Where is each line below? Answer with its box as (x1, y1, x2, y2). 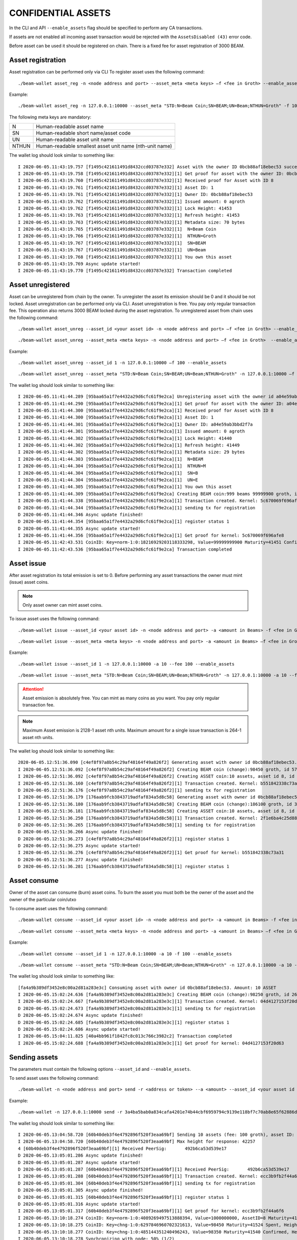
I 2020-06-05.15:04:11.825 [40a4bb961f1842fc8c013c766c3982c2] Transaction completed (18, 1033, 232, 1039)
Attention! (22, 686, 44, 692)
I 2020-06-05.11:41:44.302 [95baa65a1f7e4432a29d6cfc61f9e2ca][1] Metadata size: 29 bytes (18, 449, 245, 455)
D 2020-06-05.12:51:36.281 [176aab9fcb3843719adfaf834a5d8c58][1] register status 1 (18, 864, 230, 869)
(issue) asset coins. (9, 579, 49, 585)
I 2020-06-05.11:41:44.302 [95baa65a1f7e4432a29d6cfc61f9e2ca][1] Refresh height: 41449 (18, 442, 240, 448)
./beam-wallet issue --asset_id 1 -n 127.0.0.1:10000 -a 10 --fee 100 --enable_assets (18, 661, 235, 667)
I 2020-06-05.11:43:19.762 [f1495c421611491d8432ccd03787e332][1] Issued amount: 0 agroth (18, 198, 245, 204)
